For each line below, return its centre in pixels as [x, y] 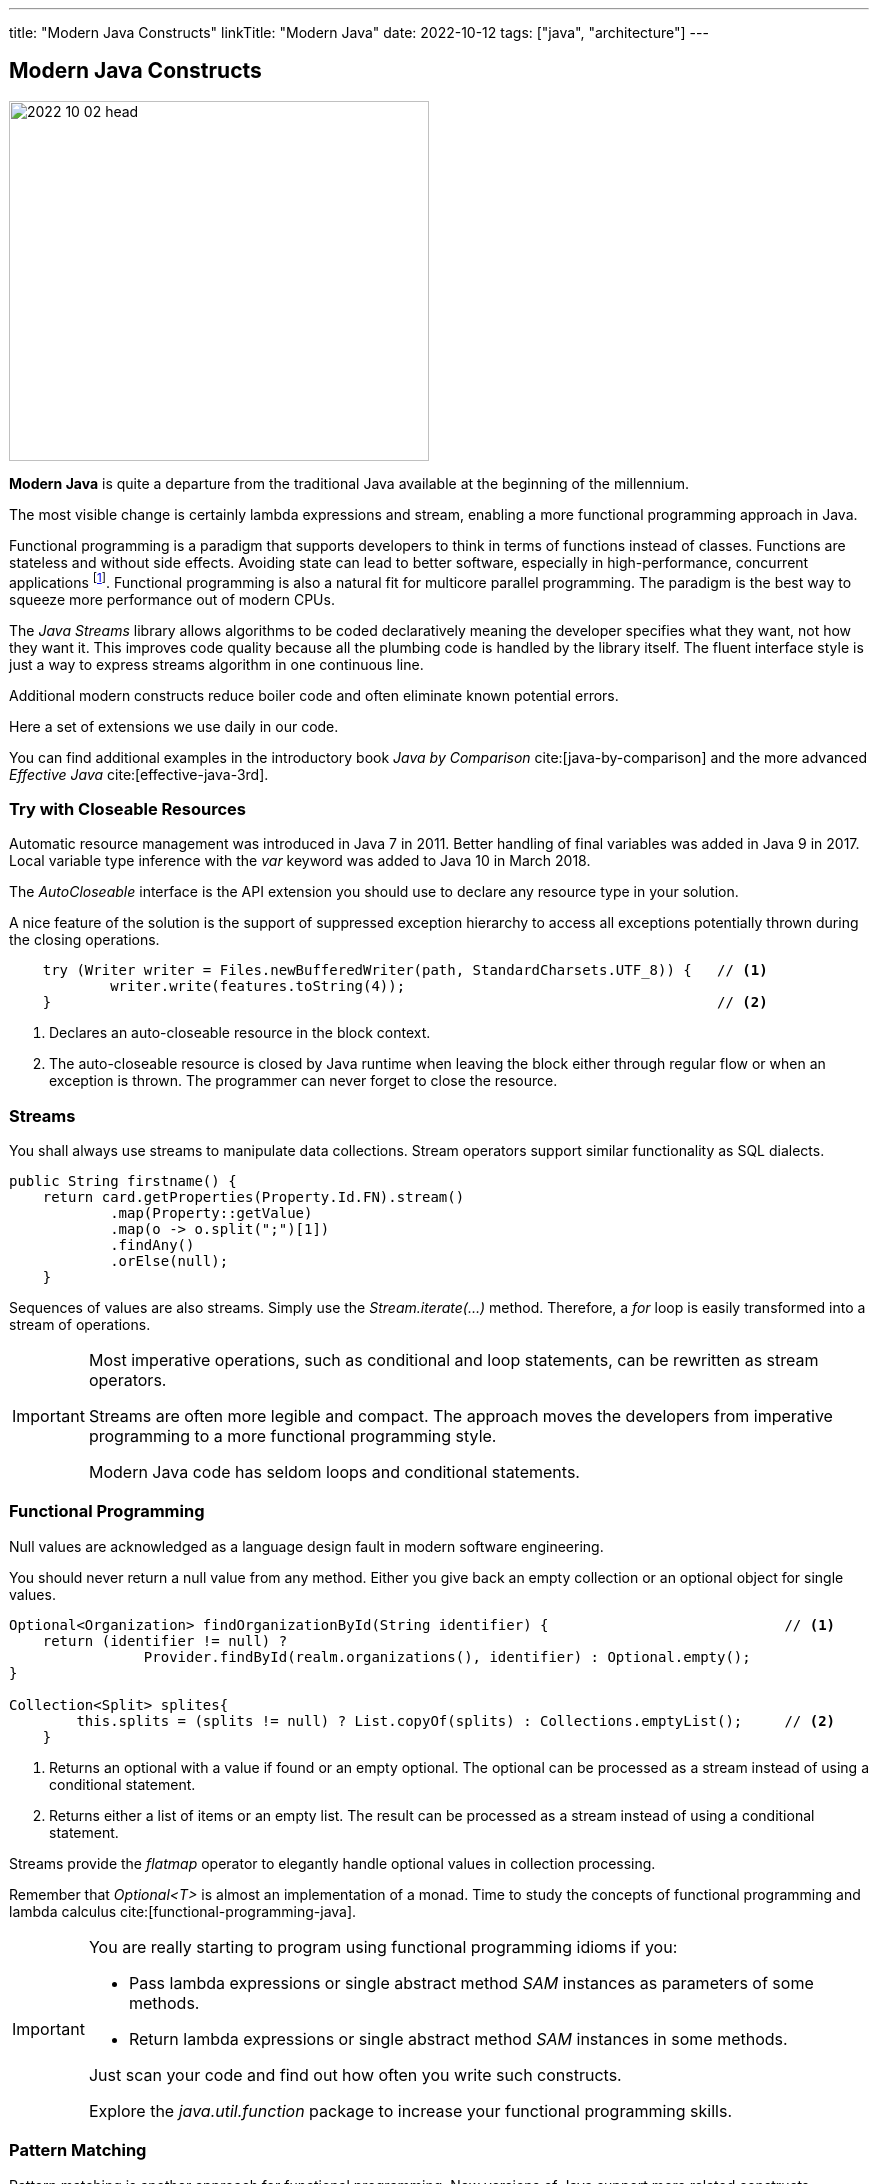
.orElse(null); [169, 1261]
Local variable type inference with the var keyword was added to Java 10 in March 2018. [300, 861]
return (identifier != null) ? [165, 1640]
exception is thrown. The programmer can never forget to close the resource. [303, 1081]
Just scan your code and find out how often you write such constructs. [355, 2074]
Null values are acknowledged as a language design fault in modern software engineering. [306, 1546]
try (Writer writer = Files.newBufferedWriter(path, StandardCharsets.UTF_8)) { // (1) [405, 970]
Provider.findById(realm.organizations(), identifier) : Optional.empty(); [447, 1656]
